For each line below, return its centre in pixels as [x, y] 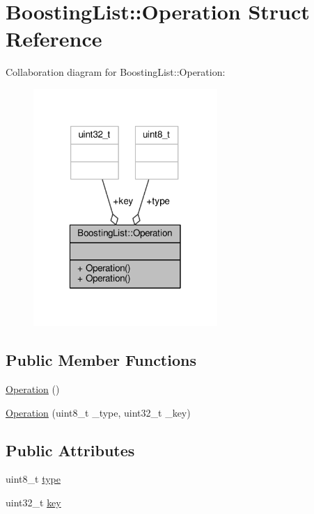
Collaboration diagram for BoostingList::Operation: [116, 72]
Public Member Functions [101, 360]
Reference [54, 39]
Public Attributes [70, 450]
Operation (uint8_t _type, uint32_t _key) [98, 412]
